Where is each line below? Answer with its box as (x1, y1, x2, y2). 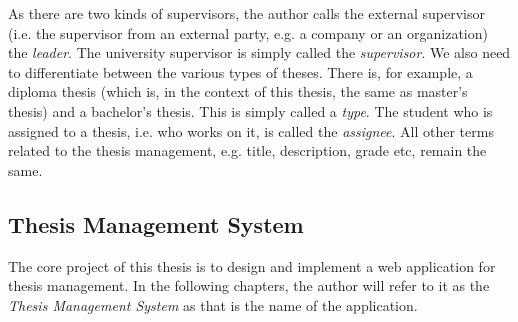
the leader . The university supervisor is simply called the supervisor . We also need (8, 42, 511, 63)
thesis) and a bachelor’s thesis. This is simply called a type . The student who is (8, 100, 493, 121)
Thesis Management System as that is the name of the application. (8, 294, 418, 315)
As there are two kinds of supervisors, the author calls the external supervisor (8, 3, 485, 23)
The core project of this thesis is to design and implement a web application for (8, 255, 496, 276)
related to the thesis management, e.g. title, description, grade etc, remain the (8, 140, 487, 161)
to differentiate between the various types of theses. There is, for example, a (8, 61, 473, 82)
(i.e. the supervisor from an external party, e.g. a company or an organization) (8, 22, 488, 43)
